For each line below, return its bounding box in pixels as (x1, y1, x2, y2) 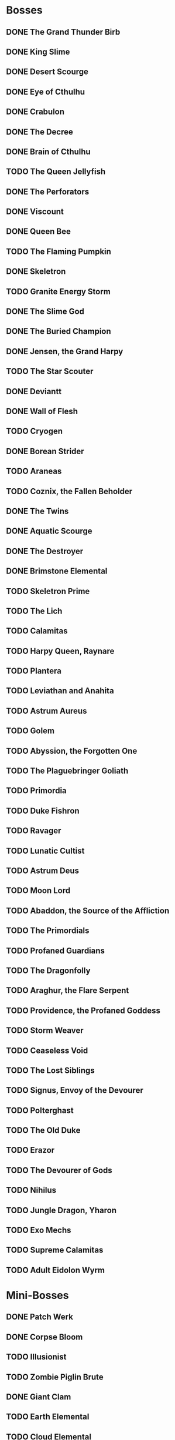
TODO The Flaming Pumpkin (6, 246, 111, 256)
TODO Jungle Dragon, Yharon (6, 1205, 117, 1215)
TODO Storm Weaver (6, 1026, 84, 1036)
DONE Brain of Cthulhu (6, 146, 91, 156)
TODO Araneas (6, 466, 62, 476)
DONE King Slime (6, 46, 70, 56)
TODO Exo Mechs (6, 1226, 71, 1236)
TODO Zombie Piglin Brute (6, 1372, 104, 1382)
